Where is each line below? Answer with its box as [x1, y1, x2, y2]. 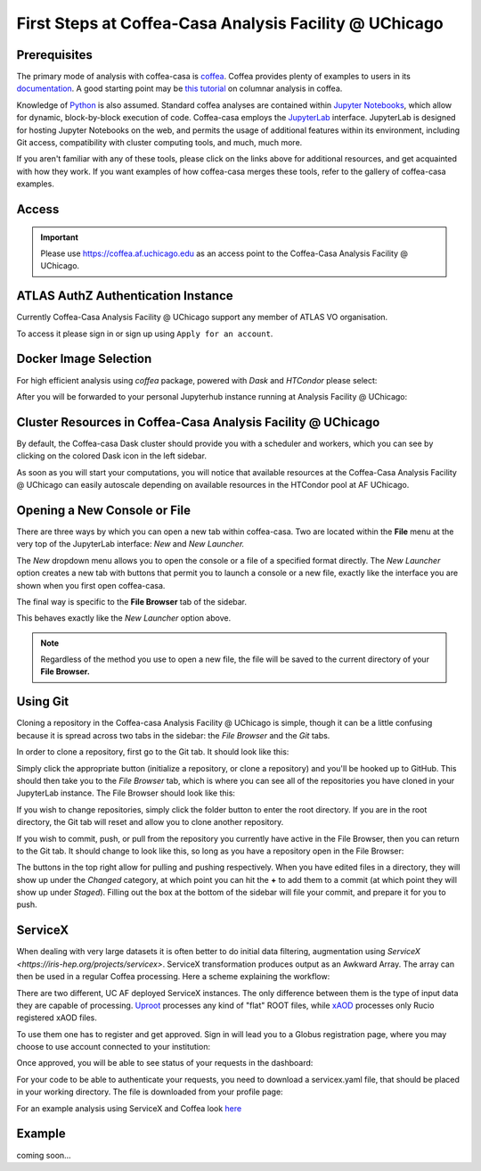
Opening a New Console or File [16, 502, 192, 517]
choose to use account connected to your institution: [16, 1042, 211, 1052]
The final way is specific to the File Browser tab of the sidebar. [16, 596, 248, 606]
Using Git [16, 694, 69, 709]
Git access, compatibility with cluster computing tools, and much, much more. [16, 137, 303, 148]
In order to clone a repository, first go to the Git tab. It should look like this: [16, 746, 289, 757]
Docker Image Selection [16, 351, 152, 367]
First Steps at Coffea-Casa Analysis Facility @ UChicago [16, 13, 444, 33]
